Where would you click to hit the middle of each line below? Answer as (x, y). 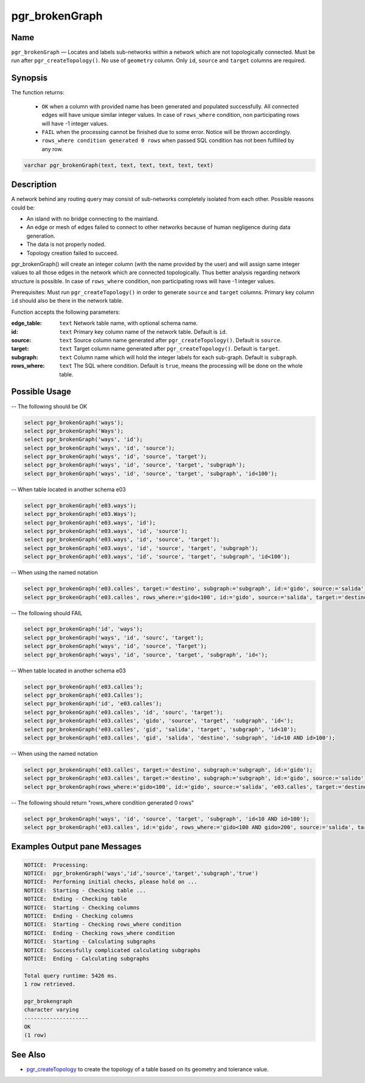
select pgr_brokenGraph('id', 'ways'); (83, 629)
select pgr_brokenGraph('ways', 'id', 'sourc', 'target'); (114, 637)
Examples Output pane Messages (76, 847)
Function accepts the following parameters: (66, 312)
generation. (41, 236)
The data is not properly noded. (66, 244)
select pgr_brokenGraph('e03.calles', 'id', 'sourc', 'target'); (123, 712)
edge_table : (26, 323)
